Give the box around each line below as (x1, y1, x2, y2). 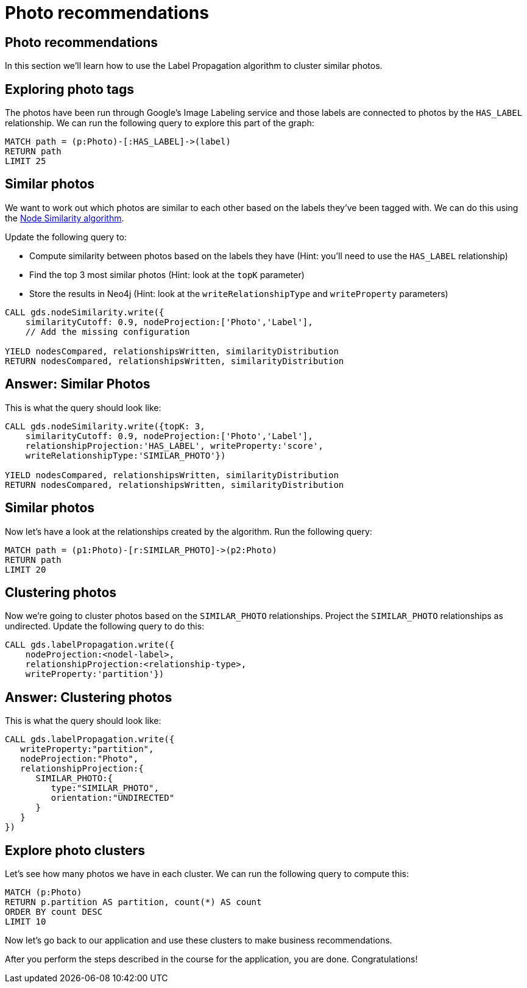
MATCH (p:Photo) (5, 887, 82, 898)
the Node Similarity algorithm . (5, 212, 124, 223)
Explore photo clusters (5, 842, 145, 858)
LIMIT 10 (5, 917, 46, 927)
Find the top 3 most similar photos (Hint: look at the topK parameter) (29, 269, 305, 280)
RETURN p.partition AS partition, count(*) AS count (5, 897, 262, 907)
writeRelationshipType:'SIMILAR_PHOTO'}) (25, 450, 226, 460)
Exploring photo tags (5, 81, 134, 97)
